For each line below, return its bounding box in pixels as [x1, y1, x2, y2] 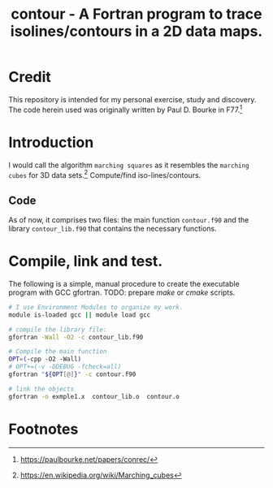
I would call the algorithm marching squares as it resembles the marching [8, 160, 249, 170]
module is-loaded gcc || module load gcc [8, 310, 151, 319]
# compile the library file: [8, 326, 107, 334]
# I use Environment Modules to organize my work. [8, 303, 184, 311]
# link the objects [8, 385, 75, 393]
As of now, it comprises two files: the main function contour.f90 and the [8, 215, 249, 224]
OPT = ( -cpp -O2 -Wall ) [8, 355, 82, 364]
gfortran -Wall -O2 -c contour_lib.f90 [8, 333, 144, 341]
